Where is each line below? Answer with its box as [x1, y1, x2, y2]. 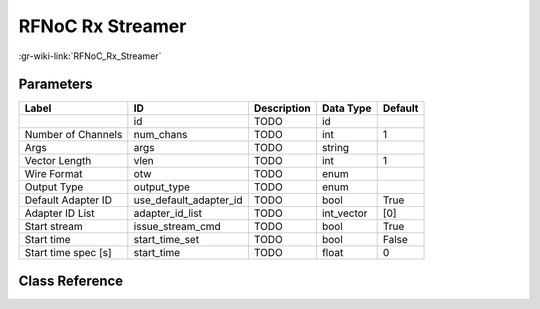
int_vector [321, 206, 368, 220]
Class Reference [18, 272, 124, 289]
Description [253, 101, 311, 115]
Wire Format [24, 167, 83, 181]
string [321, 141, 350, 155]
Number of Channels [24, 128, 123, 142]
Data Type [321, 101, 372, 115]
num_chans [133, 128, 188, 142]
